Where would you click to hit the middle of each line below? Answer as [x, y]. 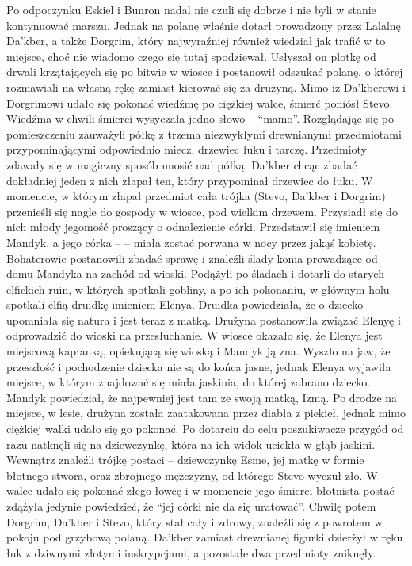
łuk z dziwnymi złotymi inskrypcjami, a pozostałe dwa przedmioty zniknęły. [191, 552]
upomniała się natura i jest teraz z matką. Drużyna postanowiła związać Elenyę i [204, 319]
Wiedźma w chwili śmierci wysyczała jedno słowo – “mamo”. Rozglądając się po [200, 118]
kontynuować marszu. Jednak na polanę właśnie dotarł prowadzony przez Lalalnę [204, 25]
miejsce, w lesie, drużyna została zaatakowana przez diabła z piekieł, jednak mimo [206, 413]
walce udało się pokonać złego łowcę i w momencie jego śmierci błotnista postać [200, 490]
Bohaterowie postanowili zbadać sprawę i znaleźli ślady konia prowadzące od [192, 258]
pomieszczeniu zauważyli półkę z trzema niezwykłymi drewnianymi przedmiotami [204, 133]
